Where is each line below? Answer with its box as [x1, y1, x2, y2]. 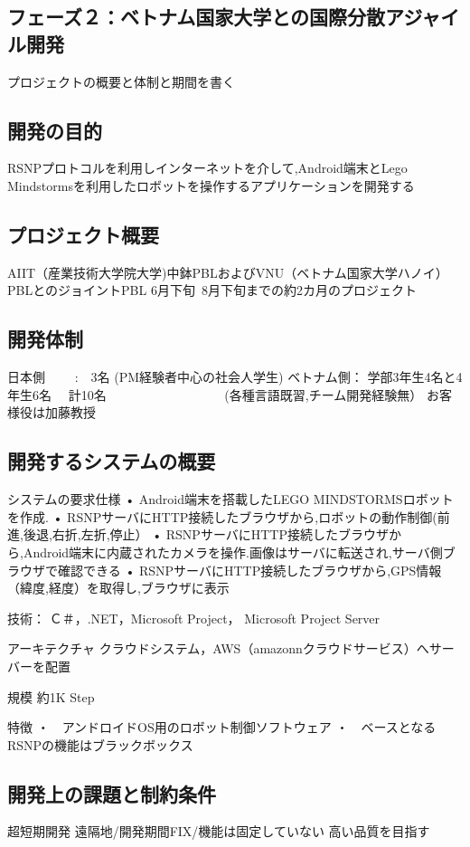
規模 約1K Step [7, 687, 95, 706]
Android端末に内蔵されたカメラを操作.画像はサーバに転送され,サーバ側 [23, 542, 443, 561]
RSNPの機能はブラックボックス [7, 735, 193, 754]
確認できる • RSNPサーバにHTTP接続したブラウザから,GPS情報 [57, 560, 442, 579]
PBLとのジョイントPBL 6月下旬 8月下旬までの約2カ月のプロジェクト [7, 281, 417, 300]
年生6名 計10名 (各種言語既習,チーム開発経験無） [7, 385, 423, 404]
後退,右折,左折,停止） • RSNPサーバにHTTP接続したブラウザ [23, 525, 390, 544]
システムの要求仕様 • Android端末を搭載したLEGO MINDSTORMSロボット [7, 490, 454, 509]
